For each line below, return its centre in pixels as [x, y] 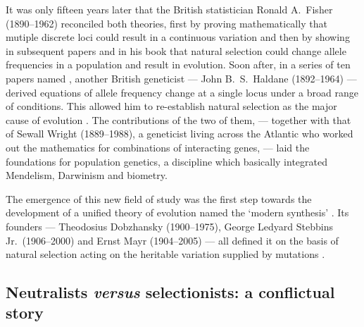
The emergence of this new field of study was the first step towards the [159, 198]
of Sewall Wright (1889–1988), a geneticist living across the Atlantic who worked [180, 134]
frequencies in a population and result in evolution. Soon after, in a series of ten [178, 64]
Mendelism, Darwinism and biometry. [87, 175]
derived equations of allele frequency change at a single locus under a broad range [182, 92]
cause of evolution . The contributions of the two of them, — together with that [178, 119]
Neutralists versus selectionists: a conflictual [170, 292]
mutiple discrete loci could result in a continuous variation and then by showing [178, 37]
